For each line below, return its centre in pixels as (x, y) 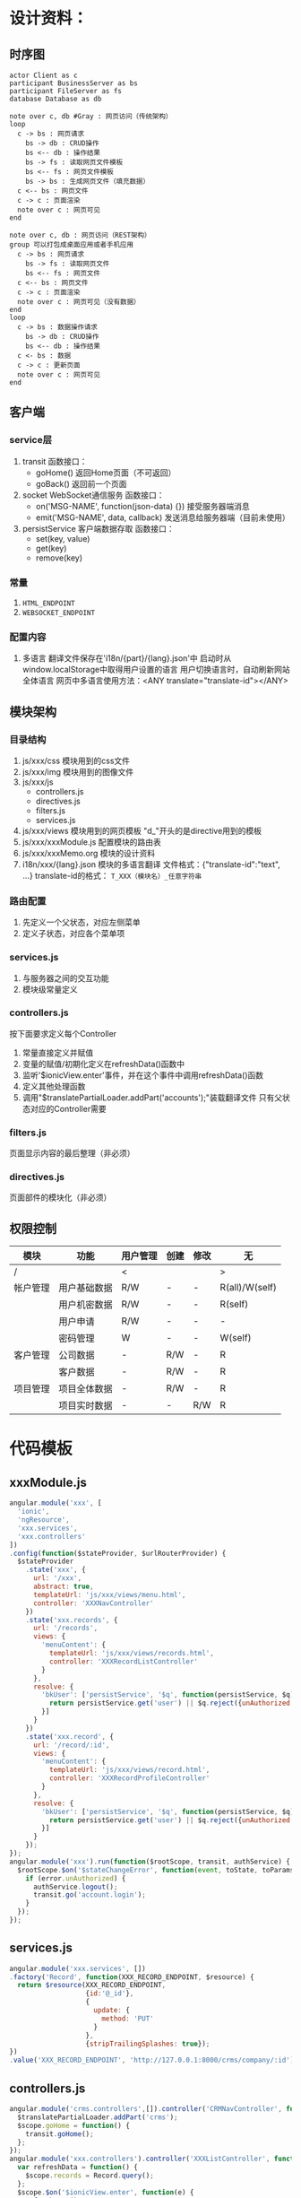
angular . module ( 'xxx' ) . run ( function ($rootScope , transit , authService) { (150, 1862)
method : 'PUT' (128, 2019)
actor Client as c (43, 75)
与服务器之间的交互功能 (65, 977)
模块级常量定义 (50, 989)
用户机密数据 (86, 1305)
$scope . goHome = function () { (73, 2125)
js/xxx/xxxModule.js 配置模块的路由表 (91, 842)
